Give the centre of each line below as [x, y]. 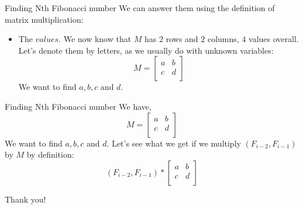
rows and [182, 39]
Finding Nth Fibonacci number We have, [78, 106]
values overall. [274, 39]
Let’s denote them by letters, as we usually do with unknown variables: [146, 50]
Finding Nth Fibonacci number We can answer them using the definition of [140, 8]
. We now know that [95, 39]
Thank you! [25, 199]
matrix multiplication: [44, 19]
